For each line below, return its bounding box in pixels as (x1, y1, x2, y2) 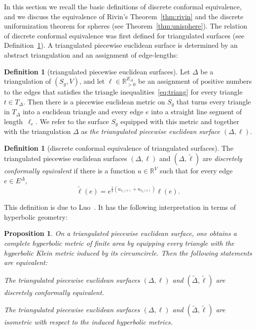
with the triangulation (4, 126, 71, 136)
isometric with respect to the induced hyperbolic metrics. (4, 317, 173, 327)
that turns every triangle (176, 96, 251, 106)
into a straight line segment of (151, 106, 242, 117)
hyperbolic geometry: (4, 211, 68, 222)
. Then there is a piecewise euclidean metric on (23, 96, 165, 106)
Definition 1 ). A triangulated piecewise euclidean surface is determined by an (4, 40, 238, 50)
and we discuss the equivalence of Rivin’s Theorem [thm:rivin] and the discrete (4, 11, 244, 21)
